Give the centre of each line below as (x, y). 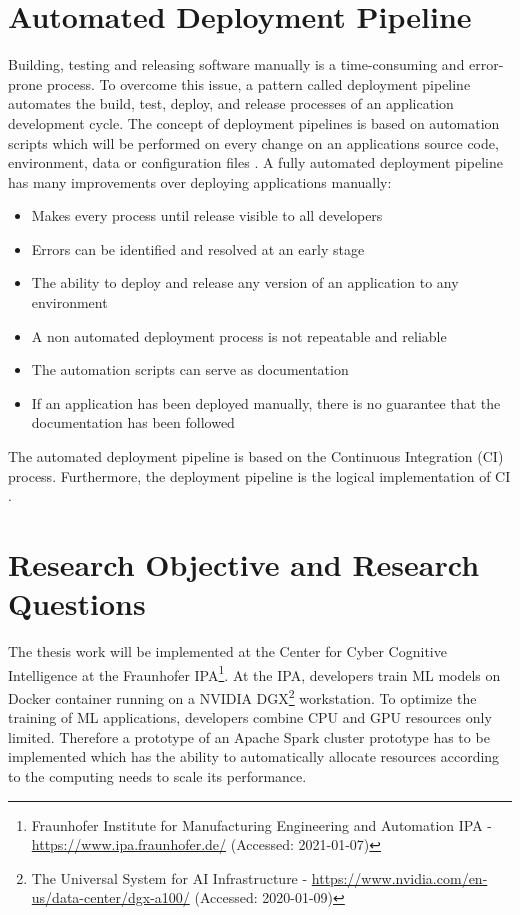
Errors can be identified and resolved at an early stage (198, 248)
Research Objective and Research (244, 564)
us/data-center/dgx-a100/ (110, 897)
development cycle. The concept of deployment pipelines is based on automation (254, 122)
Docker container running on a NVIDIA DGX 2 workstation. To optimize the (242, 696)
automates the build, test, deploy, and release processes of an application (231, 103)
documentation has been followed (133, 422)
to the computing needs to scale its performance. (157, 776)
